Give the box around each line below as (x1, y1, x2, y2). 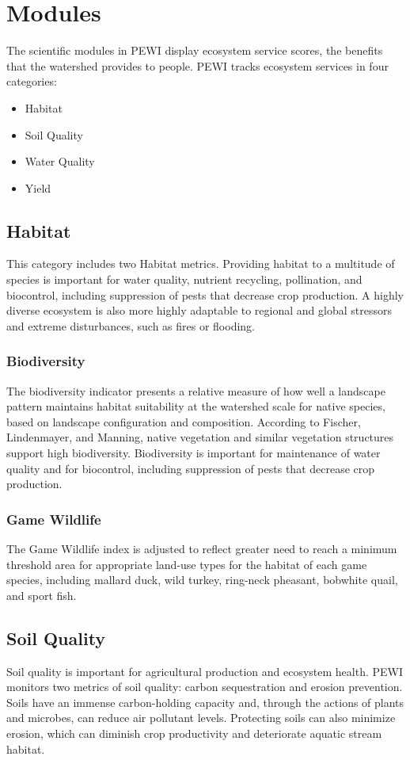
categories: (6, 73, 57, 90)
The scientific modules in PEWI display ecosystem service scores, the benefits (6, 42, 383, 59)
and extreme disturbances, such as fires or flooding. (6, 317, 255, 334)
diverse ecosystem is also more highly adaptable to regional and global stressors (6, 302, 392, 319)
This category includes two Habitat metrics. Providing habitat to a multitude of (6, 255, 395, 272)
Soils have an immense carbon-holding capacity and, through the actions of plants (6, 693, 404, 710)
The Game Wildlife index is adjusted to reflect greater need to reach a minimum (6, 540, 397, 557)
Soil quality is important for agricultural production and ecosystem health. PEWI (6, 663, 404, 679)
